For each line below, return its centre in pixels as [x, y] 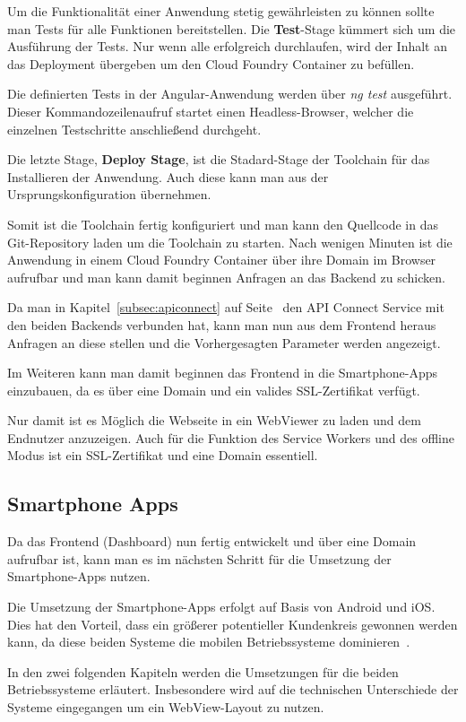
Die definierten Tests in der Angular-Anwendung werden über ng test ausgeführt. [230, 94]
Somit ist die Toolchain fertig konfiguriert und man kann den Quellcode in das [223, 224]
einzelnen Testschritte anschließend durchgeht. [134, 129]
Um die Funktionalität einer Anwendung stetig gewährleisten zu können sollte [221, 11]
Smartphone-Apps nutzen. [79, 576]
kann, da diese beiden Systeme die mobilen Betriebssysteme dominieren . [209, 642]
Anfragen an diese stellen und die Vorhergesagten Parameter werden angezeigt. [224, 342]
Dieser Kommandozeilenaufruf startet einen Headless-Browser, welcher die [211, 111]
